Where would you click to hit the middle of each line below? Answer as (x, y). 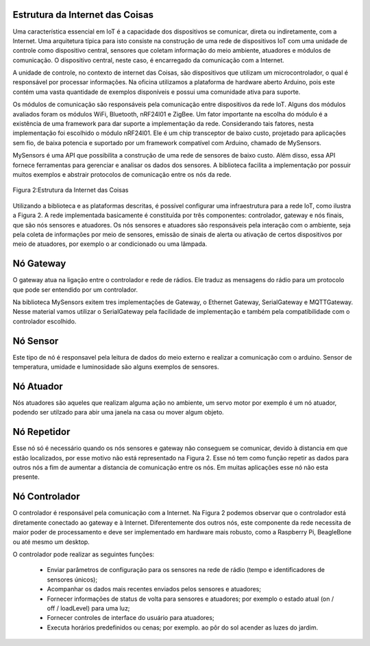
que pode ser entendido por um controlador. (75, 289)
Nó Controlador (46, 497)
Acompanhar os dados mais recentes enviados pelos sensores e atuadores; (154, 589)
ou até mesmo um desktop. (51, 542)
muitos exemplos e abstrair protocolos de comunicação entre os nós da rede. (122, 174)
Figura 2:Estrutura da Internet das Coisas (71, 190)
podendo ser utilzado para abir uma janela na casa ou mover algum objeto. (118, 412)
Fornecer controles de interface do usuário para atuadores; (131, 618)
